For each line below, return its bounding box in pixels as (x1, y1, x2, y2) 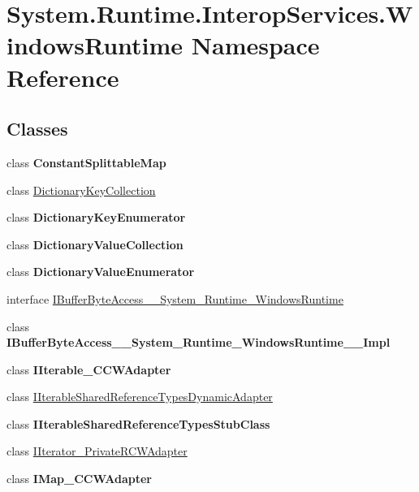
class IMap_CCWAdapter (6, 470, 152, 487)
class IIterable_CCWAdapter (6, 360, 171, 378)
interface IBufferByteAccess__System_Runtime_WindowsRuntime (6, 290, 343, 307)
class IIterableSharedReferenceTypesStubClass (6, 415, 270, 432)
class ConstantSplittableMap (6, 153, 166, 170)
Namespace (191, 28, 320, 62)
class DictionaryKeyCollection (6, 181, 156, 198)
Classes (6, 116, 68, 141)
